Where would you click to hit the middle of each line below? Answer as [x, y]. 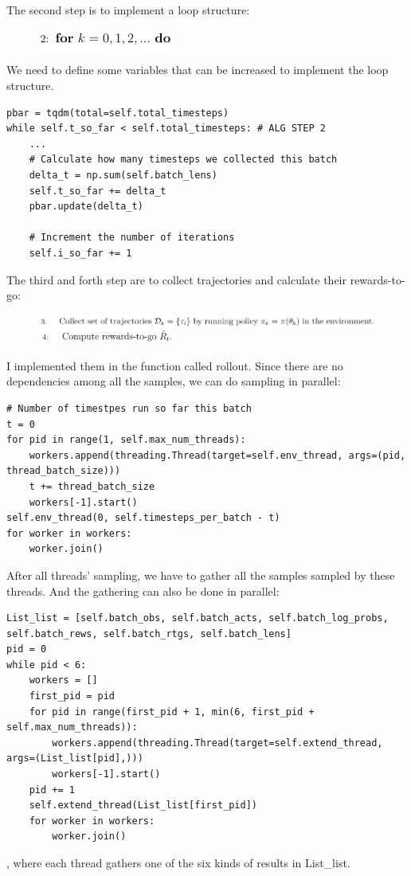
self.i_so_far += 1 [80, 253]
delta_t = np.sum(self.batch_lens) [123, 176]
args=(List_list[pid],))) [75, 759]
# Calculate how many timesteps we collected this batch [183, 160]
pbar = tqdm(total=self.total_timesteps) [118, 113]
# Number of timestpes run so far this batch [129, 408]
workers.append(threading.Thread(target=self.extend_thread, [217, 743]
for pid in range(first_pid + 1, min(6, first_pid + [172, 712]
